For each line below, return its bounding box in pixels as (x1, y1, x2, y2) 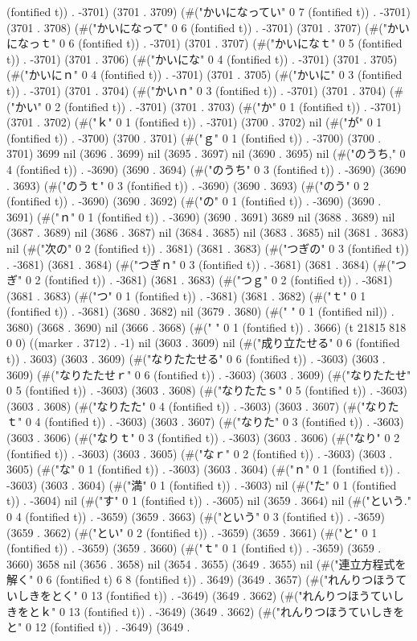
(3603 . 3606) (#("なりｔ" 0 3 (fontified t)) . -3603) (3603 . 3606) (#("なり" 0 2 (6, 429, 400, 446)
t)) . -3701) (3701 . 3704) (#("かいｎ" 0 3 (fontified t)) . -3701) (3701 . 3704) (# (6, 81, 404, 98)
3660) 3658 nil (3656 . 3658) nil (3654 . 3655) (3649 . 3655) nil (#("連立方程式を (6, 555, 407, 572)
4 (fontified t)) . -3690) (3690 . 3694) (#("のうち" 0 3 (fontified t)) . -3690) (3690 (6, 160, 407, 177)
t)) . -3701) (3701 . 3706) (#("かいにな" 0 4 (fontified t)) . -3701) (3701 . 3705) (6, 50, 398, 67)
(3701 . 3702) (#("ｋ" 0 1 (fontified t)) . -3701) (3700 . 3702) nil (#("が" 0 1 (6, 114, 382, 130)
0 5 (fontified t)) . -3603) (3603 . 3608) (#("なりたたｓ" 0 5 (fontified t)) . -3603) (6, 382, 407, 399)
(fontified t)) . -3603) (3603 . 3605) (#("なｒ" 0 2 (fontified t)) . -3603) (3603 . (6, 445, 393, 461)
